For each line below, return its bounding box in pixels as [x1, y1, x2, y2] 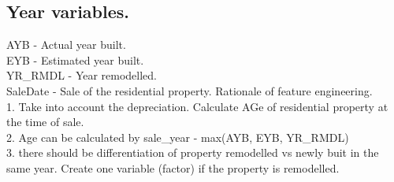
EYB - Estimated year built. [6, 51, 144, 68]
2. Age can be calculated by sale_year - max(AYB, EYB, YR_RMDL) [6, 128, 349, 145]
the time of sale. [6, 113, 84, 130]
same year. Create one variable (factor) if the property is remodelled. [6, 159, 340, 176]
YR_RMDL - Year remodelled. [6, 67, 158, 84]
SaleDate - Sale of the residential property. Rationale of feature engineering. [6, 82, 373, 98]
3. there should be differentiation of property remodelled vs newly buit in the [6, 144, 379, 161]
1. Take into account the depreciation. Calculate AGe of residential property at [6, 98, 388, 114]
